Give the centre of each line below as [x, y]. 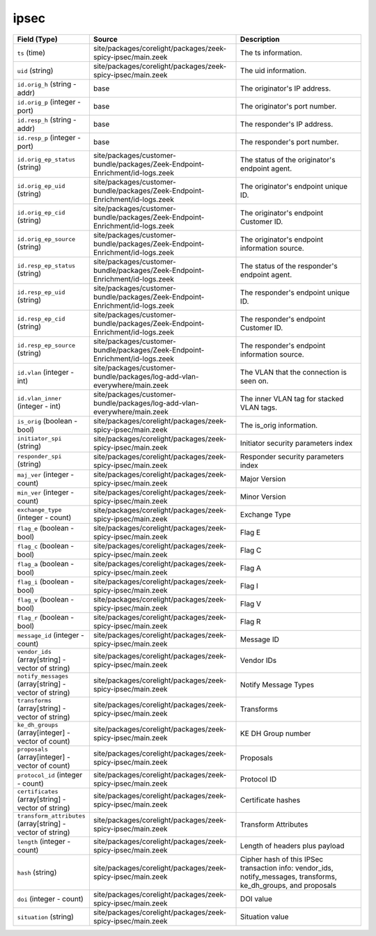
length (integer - [44, 841]
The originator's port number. [289, 106]
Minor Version [263, 497]
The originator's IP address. [286, 88]
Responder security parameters [292, 456]
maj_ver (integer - [46, 474]
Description [260, 39]
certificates [38, 791]
